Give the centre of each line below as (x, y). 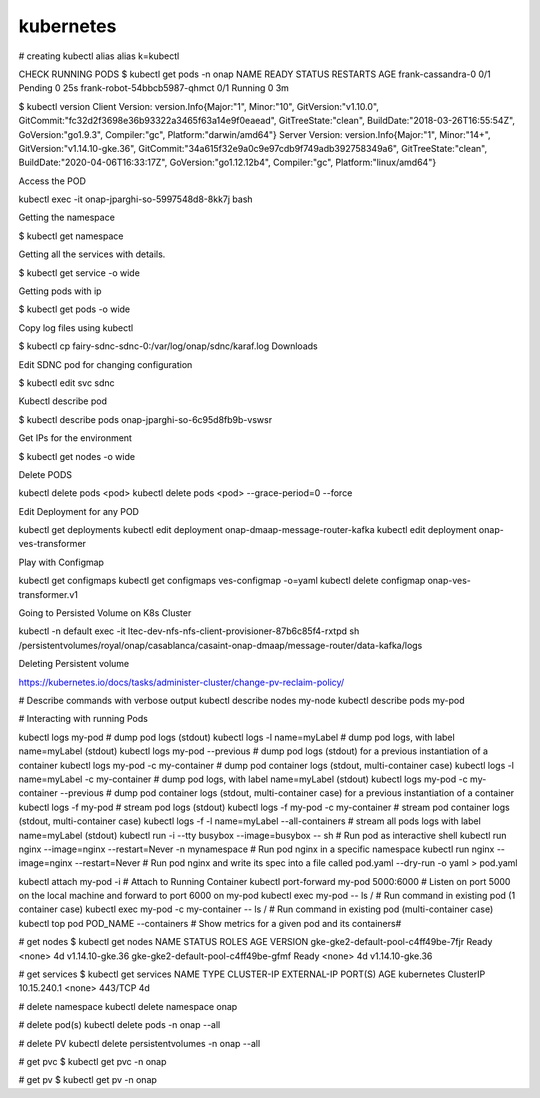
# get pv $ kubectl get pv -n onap (87, 1080)
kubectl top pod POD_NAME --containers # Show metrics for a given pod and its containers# (210, 923)
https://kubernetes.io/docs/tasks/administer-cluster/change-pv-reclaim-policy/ (181, 682)
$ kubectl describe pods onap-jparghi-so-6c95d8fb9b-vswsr (145, 419)
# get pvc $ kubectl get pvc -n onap (92, 1061)
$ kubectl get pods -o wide (74, 309)
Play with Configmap (61, 562)
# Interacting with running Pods (83, 719)
